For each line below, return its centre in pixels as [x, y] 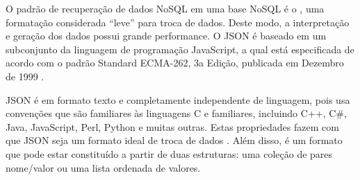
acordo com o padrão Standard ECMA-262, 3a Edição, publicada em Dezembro [175, 63]
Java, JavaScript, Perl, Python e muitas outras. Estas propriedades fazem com [172, 126]
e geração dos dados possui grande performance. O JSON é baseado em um [166, 36]
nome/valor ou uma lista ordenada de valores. [103, 167]
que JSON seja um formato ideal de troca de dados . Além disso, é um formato [174, 140]
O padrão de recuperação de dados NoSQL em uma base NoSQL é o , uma [165, 8]
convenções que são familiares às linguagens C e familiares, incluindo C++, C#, [176, 113]
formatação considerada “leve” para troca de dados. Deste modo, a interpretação [178, 22]
